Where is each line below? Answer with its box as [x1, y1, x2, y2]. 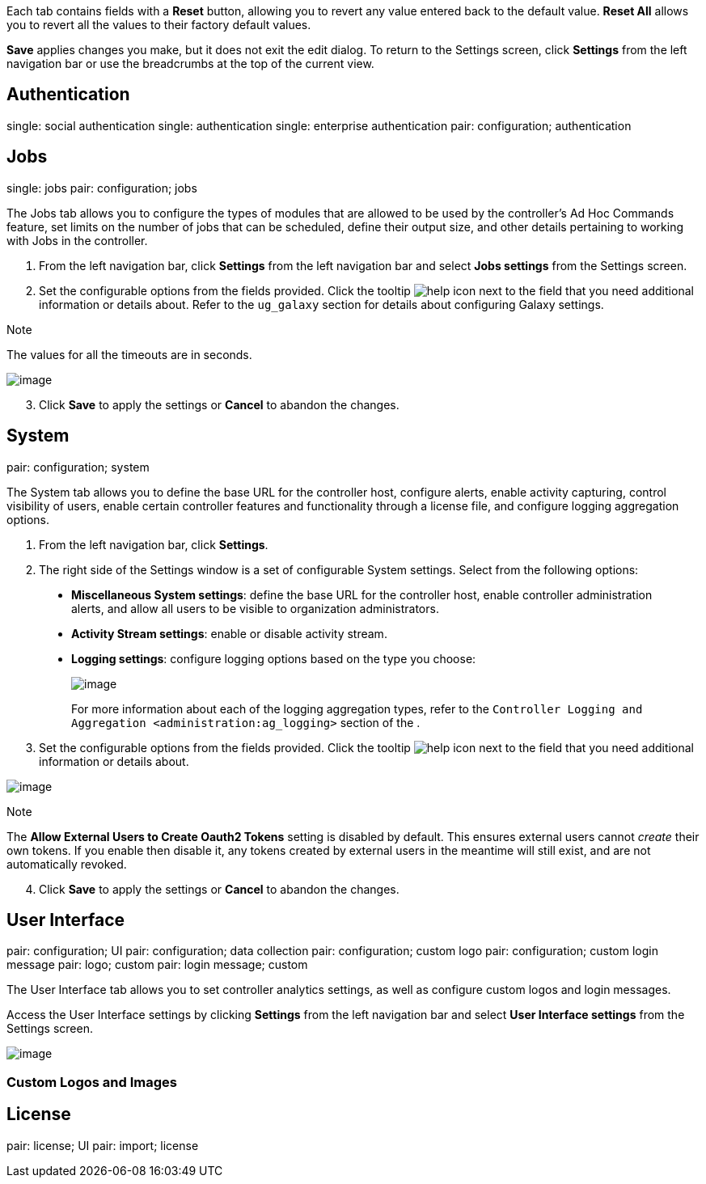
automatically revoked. [6, 856, 127, 871]
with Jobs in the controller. [6, 233, 148, 247]
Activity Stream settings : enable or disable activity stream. [71, 626, 387, 641]
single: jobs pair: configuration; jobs [6, 180, 197, 195]
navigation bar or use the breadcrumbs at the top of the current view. [6, 57, 374, 70]
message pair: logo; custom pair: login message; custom [6, 958, 308, 972]
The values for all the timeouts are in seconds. [6, 347, 252, 362]
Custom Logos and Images [6, 1073, 177, 1090]
